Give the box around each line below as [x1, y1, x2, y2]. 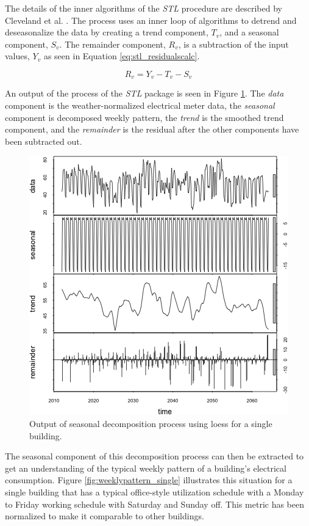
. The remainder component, [59, 37, 166, 50]
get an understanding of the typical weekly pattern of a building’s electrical [5, 461, 286, 474]
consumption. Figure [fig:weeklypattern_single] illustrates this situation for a [5, 473, 293, 486]
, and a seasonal [219, 26, 279, 38]
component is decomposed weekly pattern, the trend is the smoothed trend [5, 111, 284, 123]
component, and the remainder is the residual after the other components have [5, 123, 299, 136]
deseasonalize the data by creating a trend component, [5, 26, 208, 38]
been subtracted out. [5, 134, 82, 147]
